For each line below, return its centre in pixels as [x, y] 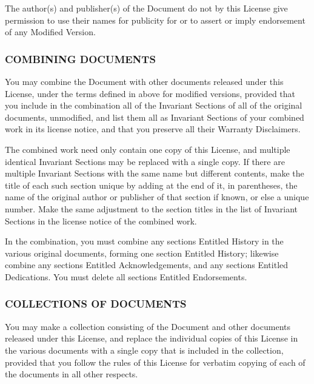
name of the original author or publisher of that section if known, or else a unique [157, 197]
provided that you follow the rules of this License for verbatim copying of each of [155, 362]
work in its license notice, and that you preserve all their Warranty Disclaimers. [153, 129]
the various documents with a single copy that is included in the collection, [144, 350]
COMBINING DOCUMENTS [80, 59]
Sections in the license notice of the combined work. [101, 221]
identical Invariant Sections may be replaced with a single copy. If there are [145, 161]
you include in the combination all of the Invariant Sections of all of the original [154, 105]
